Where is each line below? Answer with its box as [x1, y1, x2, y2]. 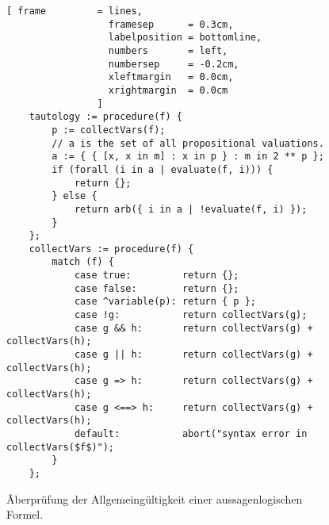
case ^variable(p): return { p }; [74, 296, 256, 308]
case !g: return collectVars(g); [74, 309, 308, 321]
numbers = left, [108, 44, 228, 56]
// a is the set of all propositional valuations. [52, 137, 324, 149]
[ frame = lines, [6, 6, 143, 17]
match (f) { [52, 256, 115, 268]
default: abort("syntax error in [74, 428, 308, 439]
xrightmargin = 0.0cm [108, 84, 228, 96]
